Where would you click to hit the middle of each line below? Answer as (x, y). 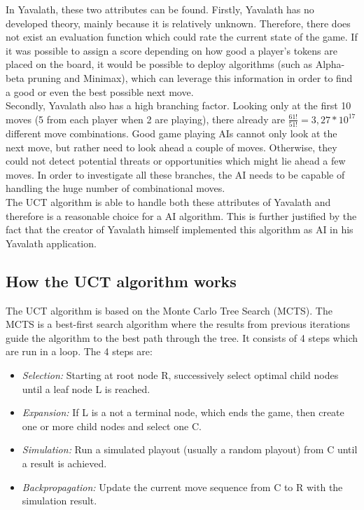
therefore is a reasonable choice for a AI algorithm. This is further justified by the (181, 215)
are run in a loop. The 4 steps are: (79, 351)
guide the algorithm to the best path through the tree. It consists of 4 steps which (182, 337)
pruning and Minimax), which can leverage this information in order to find (190, 77)
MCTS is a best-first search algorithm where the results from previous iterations (178, 324)
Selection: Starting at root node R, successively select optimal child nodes (180, 374)
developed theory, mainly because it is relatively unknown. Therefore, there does (178, 23)
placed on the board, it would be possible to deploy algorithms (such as (159, 64)
